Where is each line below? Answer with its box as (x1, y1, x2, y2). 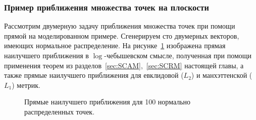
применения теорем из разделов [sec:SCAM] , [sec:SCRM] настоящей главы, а (4, 60, 244, 70)
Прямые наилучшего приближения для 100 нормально (24, 96, 191, 107)
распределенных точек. (24, 106, 95, 116)
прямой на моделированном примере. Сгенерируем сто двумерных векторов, (4, 30, 239, 41)
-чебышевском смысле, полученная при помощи (104, 50, 252, 60)
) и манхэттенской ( (191, 70, 252, 80)
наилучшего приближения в (4, 50, 89, 60)
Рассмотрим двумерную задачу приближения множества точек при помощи (4, 21, 235, 31)
